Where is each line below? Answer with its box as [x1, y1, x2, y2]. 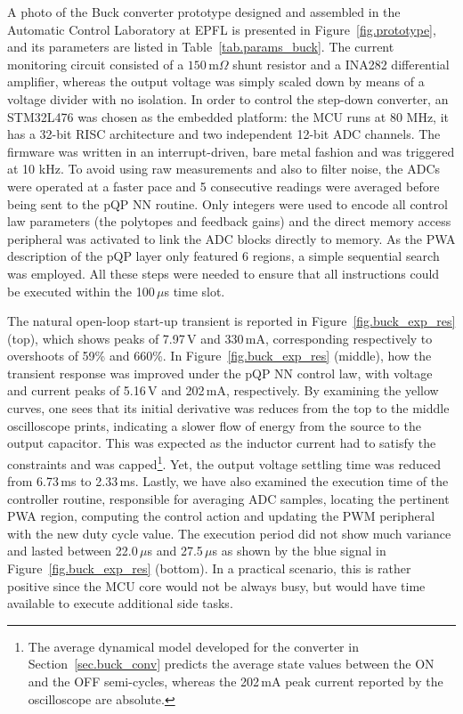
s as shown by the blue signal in [212, 541, 386, 560]
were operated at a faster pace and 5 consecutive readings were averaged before [7, 176, 440, 195]
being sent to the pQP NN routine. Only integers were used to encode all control [7, 194, 448, 213]
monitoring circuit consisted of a [7, 54, 184, 73]
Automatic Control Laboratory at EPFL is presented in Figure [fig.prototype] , [7, 20, 436, 38]
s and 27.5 [147, 541, 203, 560]
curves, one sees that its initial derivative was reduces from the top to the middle [7, 399, 450, 418]
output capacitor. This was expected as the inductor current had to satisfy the [7, 434, 436, 452]
